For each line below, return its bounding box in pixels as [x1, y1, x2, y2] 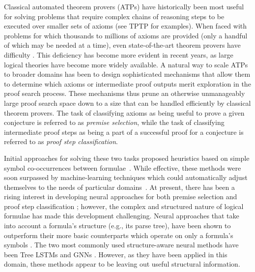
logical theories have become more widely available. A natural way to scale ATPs [4, 59, 248, 69]
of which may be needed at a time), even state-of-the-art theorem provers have [4, 40, 241, 50]
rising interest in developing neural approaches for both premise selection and [4, 191, 237, 202]
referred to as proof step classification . [4, 136, 118, 147]
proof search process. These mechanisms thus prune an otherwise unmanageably [4, 88, 245, 98]
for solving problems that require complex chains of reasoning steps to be [4, 11, 225, 21]
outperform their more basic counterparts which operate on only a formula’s [4, 230, 233, 240]
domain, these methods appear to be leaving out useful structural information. [4, 259, 240, 269]
